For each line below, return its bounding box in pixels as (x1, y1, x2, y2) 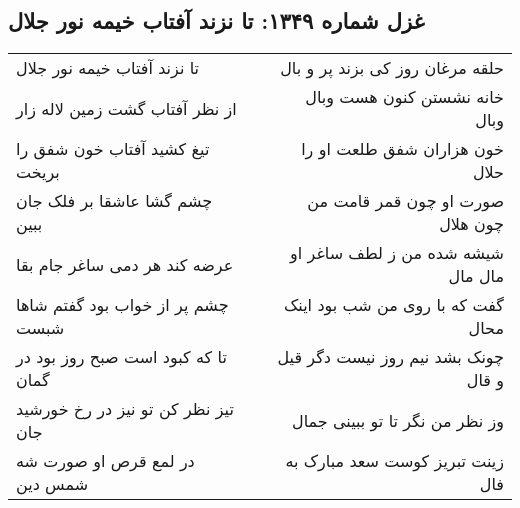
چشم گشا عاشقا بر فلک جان (16, 189, 213, 213)
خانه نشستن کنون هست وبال (305, 85, 504, 109)
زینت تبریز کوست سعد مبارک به (285, 449, 504, 473)
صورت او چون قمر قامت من (307, 189, 504, 213)
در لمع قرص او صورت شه (16, 449, 195, 473)
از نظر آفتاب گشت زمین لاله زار (16, 96, 237, 120)
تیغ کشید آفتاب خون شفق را (16, 137, 210, 161)
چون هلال (439, 212, 504, 236)
